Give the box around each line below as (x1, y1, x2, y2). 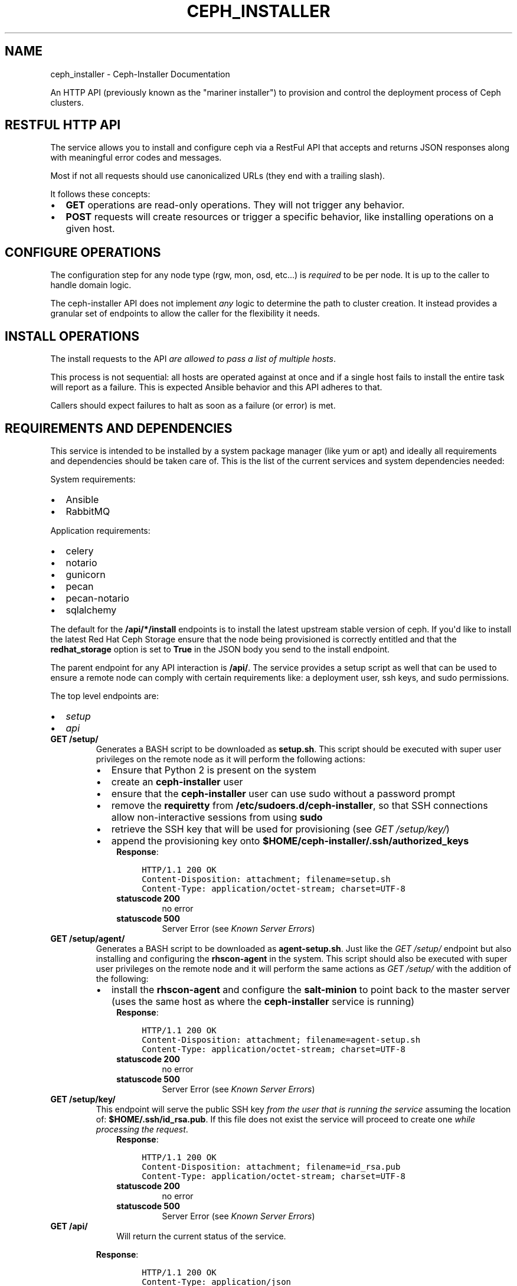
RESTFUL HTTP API (5, 117, 121, 133)
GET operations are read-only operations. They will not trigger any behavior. (66, 199, 405, 211)
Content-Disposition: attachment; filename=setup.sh (142, 874, 391, 884)
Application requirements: (50, 525, 150, 536)
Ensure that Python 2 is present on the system (111, 763, 316, 776)
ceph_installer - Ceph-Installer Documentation (50, 68, 230, 79)
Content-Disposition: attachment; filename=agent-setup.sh (142, 1034, 421, 1045)
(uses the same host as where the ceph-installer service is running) (111, 995, 415, 1007)
